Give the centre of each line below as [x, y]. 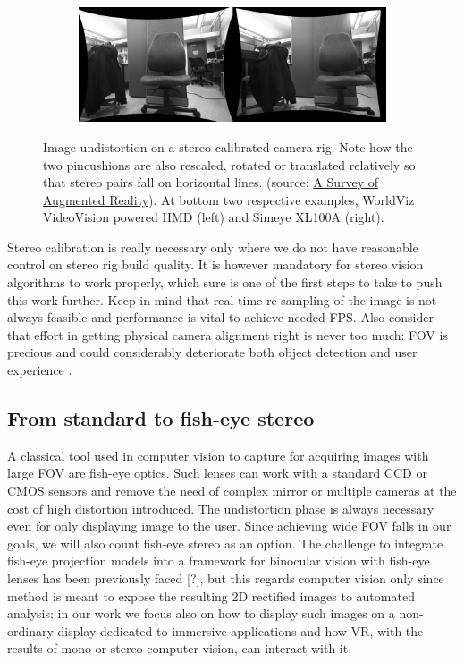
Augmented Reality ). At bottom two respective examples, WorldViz [229, 199]
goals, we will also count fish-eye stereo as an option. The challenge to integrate [225, 543]
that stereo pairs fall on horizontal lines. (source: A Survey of [211, 182]
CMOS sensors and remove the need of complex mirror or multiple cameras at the [232, 491]
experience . [40, 370]
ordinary [30, 630]
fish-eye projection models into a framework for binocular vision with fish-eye [219, 561]
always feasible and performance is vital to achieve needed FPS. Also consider [220, 317]
